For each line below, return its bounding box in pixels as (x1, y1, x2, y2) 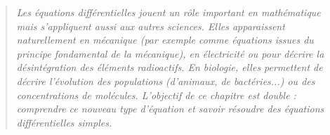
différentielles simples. (16, 115, 112, 129)
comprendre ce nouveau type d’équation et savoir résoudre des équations (16, 101, 324, 116)
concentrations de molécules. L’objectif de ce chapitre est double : (16, 87, 296, 102)
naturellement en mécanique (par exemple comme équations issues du (16, 32, 314, 47)
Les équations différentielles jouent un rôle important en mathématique (16, 5, 321, 19)
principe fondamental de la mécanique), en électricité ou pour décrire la (16, 46, 324, 60)
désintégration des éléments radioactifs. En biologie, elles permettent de (16, 60, 323, 75)
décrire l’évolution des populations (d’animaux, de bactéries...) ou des (16, 73, 315, 88)
